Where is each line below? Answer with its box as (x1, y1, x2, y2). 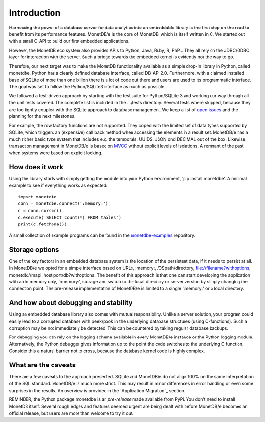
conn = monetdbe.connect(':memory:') (18, 201, 109, 206)
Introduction (9, 7, 61, 18)
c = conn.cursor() (18, 208, 62, 213)
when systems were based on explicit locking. (9, 150, 103, 156)
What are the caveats (9, 361, 76, 369)
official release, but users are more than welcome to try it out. (9, 410, 134, 416)
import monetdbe (18, 194, 57, 199)
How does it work (9, 163, 64, 171)
